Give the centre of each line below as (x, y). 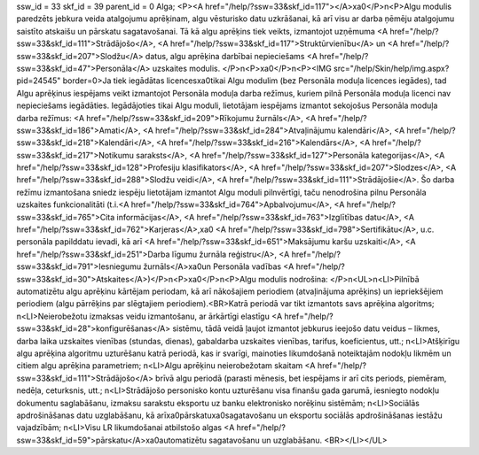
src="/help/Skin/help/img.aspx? (391, 68)
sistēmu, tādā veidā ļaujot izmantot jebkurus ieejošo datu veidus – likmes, (306, 328)
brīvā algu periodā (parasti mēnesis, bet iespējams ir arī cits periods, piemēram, (301, 378)
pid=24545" (39, 81)
